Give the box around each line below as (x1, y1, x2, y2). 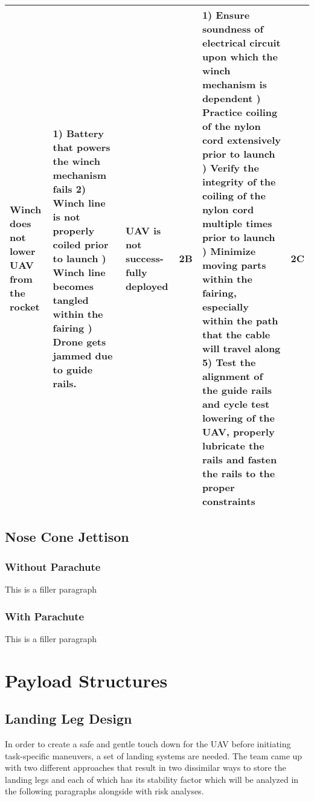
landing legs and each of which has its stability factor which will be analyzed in (5, 773, 299, 785)
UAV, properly (202, 425, 275, 439)
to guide (53, 362, 93, 376)
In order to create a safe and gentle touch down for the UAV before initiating (5, 737, 291, 750)
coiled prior (53, 237, 109, 251)
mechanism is (202, 77, 267, 91)
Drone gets (53, 334, 106, 349)
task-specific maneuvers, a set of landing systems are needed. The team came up (5, 749, 303, 762)
